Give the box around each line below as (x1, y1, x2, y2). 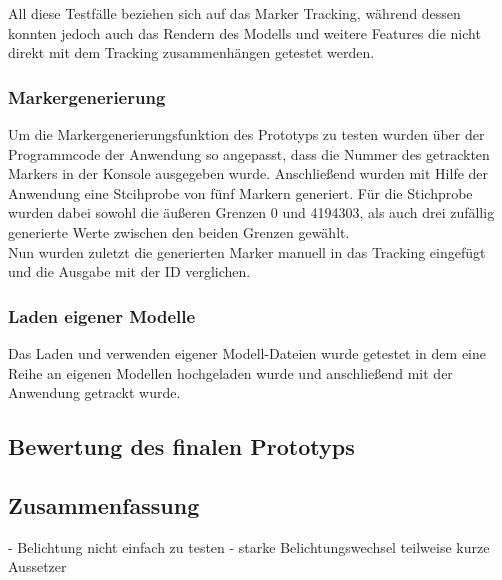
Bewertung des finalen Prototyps (8, 431, 355, 462)
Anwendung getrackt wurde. (8, 382, 181, 403)
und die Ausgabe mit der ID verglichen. (8, 261, 251, 282)
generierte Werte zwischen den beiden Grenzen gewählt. (8, 221, 350, 242)
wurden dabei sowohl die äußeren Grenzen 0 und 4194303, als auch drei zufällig (8, 202, 495, 223)
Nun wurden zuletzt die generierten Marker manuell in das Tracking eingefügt (8, 241, 486, 262)
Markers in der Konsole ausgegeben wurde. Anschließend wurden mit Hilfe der (8, 163, 489, 184)
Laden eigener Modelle (8, 303, 196, 328)
